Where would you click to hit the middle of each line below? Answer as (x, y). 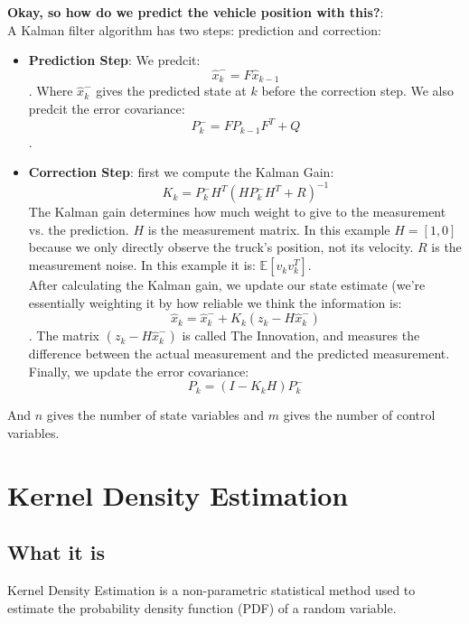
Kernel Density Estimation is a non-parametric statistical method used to (211, 590)
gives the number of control (359, 415)
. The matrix (64, 335)
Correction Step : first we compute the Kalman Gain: (181, 172)
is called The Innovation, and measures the (301, 335)
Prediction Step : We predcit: (114, 60)
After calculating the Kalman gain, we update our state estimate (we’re (227, 285)
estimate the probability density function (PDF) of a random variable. (202, 607)
